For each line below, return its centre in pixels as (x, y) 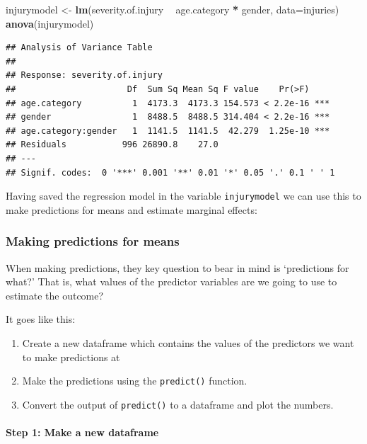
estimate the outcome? (55, 295)
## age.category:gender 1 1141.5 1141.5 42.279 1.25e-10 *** (168, 131)
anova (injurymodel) (50, 23)
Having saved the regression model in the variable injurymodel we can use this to (183, 196)
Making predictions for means (93, 241)
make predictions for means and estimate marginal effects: (132, 209)
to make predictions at (71, 357)
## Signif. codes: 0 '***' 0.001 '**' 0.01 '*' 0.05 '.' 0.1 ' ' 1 (170, 172)
